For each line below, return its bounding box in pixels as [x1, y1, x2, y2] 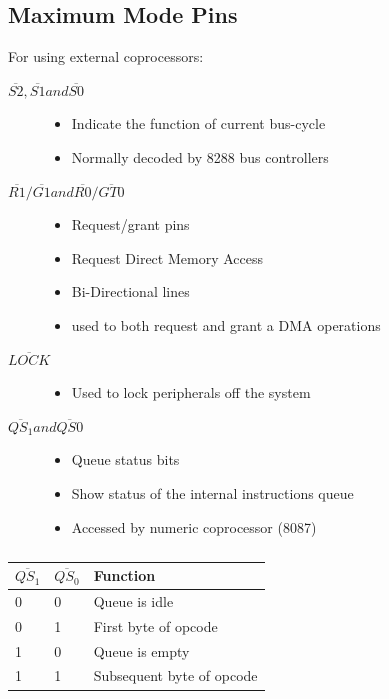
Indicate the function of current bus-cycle [71, 113, 326, 134]
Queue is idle [93, 590, 174, 611]
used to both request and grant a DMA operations [71, 314, 381, 335]
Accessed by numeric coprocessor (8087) [71, 516, 317, 537]
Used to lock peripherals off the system [71, 382, 311, 403]
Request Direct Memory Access [71, 247, 263, 268]
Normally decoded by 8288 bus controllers [71, 146, 329, 167]
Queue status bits [71, 449, 180, 470]
